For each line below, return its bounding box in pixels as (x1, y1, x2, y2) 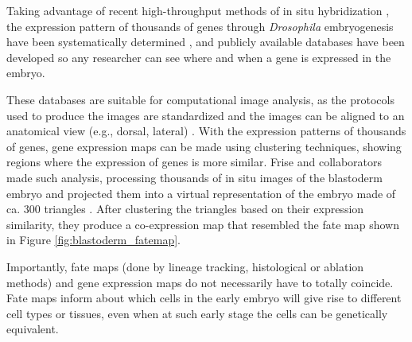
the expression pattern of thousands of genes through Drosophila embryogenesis (6, 17, 394, 34)
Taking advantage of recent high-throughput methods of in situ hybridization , (6, 2, 390, 18)
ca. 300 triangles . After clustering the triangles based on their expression (6, 200, 364, 217)
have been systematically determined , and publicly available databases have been (6, 33, 405, 50)
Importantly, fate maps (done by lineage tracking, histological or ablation (6, 258, 364, 274)
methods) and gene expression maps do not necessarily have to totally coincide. (6, 274, 394, 290)
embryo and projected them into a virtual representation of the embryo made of (6, 185, 396, 201)
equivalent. (6, 321, 59, 337)
